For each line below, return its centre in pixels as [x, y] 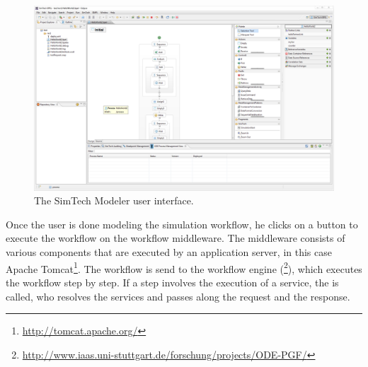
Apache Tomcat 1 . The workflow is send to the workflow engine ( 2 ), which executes [184, 267]
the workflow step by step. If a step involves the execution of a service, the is [172, 282]
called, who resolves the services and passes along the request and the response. [178, 296]
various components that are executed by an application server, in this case [169, 252]
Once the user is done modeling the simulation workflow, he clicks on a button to [182, 224]
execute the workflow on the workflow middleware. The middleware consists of [176, 238]
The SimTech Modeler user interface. [114, 200]
